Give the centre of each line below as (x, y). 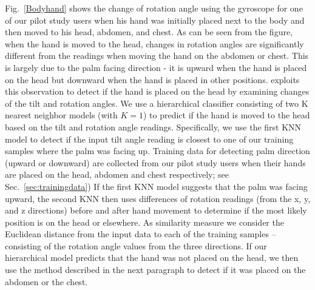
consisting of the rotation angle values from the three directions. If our (136, 245)
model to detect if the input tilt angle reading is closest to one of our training (149, 139)
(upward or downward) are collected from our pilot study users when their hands (155, 162)
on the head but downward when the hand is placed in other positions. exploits (152, 79)
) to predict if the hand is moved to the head (226, 115)
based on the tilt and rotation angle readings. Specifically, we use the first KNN (153, 126)
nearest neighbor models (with (61, 115)
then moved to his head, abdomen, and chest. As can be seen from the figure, (149, 32)
